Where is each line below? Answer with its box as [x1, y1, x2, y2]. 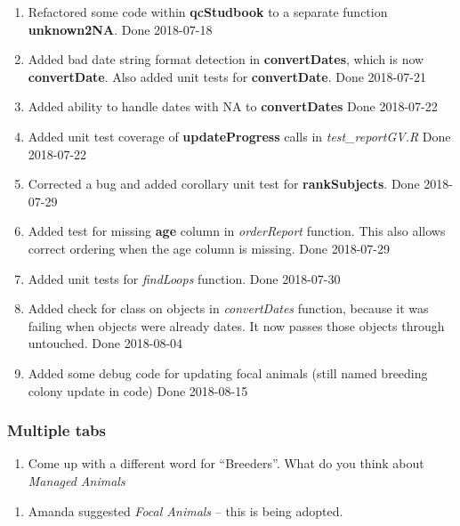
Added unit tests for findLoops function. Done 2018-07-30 [28, 269, 341, 287]
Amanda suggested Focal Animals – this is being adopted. [28, 501, 343, 520]
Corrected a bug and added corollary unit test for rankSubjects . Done [28, 174, 420, 193]
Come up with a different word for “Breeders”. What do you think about [28, 454, 424, 473]
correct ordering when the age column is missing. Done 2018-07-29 [28, 239, 390, 257]
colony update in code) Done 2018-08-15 [28, 381, 248, 400]
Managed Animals [28, 471, 125, 490]
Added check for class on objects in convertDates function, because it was [28, 299, 429, 318]
